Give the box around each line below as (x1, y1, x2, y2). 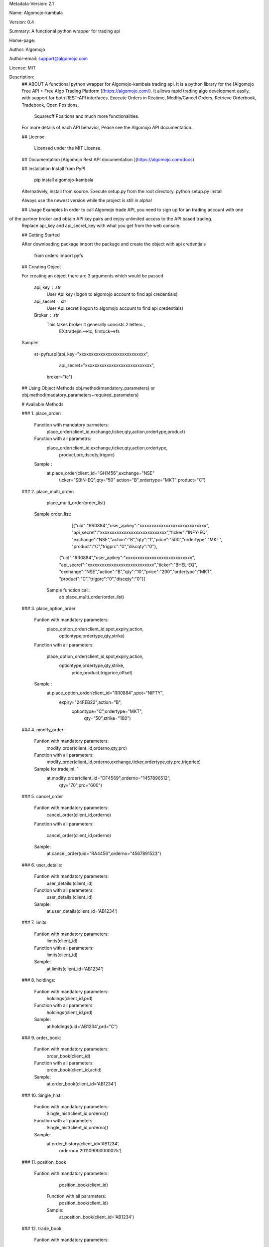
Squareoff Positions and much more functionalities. (34, 113, 139, 119)
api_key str (34, 284, 61, 290)
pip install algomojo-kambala (34, 177, 94, 183)
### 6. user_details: (21, 862, 62, 868)
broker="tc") (46, 374, 73, 380)
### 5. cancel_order (21, 793, 63, 799)
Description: (9, 74, 34, 80)
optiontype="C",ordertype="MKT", (71, 708, 143, 714)
